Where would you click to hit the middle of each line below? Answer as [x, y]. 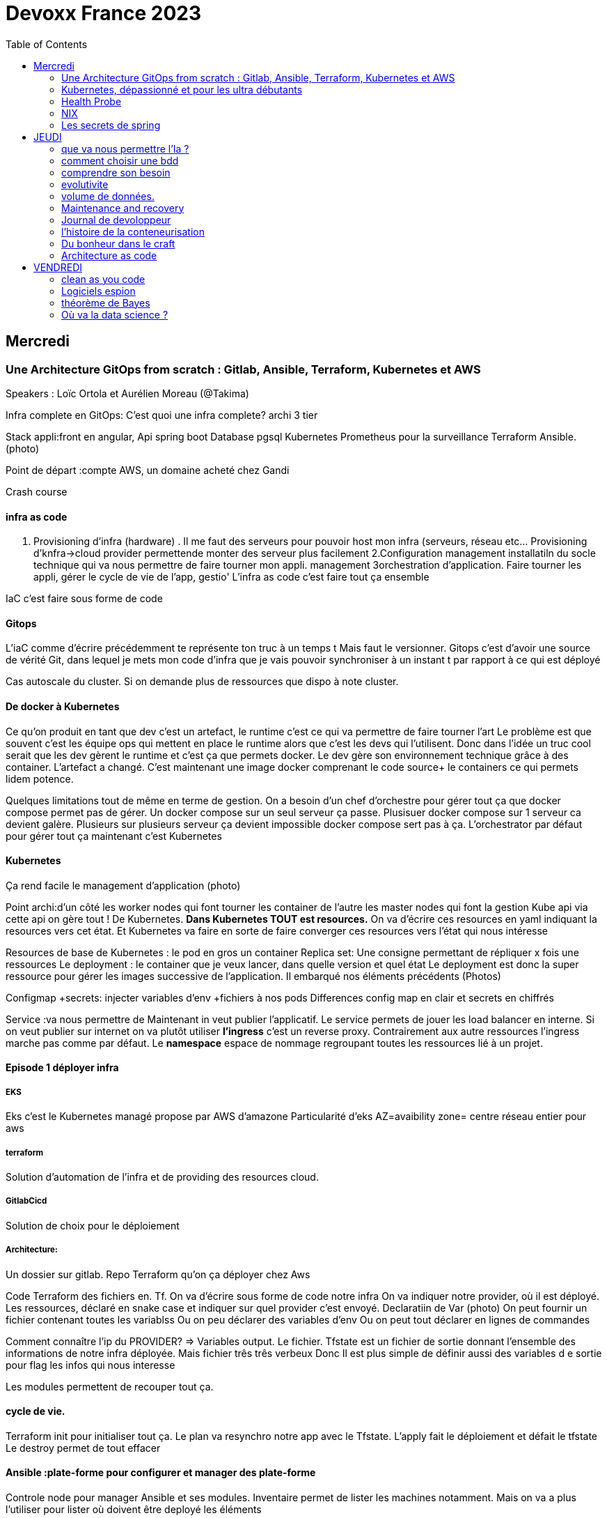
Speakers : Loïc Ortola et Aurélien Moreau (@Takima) [127, 393]
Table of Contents [47, 44]
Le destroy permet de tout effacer [83, 1448]
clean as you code [103, 279]
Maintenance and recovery [123, 208]
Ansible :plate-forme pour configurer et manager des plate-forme [161, 1473]
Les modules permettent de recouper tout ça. [110, 1386]
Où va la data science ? [115, 314]
